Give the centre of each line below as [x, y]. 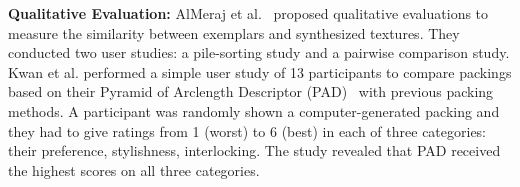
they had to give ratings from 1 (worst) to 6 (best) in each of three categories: [247, 130]
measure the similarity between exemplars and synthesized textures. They [234, 32]
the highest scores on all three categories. [134, 169]
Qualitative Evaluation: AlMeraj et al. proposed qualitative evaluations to [248, 13]
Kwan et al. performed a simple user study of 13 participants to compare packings [260, 71]
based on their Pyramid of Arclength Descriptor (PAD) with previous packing [251, 91]
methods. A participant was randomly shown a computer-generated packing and [254, 110]
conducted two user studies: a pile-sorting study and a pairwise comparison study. [259, 52]
